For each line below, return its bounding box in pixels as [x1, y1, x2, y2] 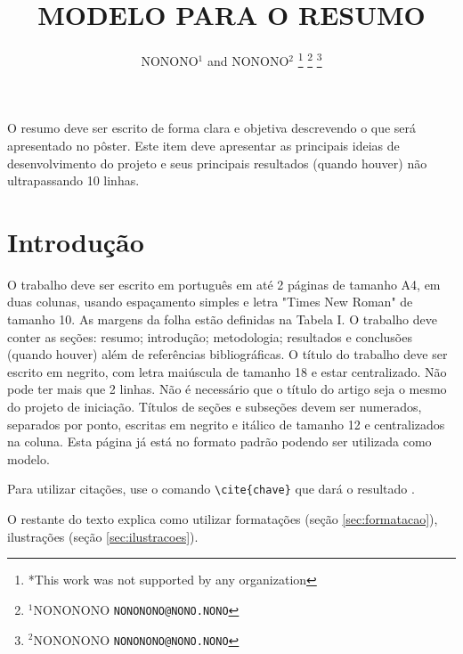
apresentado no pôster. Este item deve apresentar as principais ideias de [7, 135, 400, 154]
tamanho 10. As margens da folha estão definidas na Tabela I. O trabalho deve [7, 310, 437, 329]
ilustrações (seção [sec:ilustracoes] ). [7, 527, 199, 545]
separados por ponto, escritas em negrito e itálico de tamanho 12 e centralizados [7, 414, 445, 433]
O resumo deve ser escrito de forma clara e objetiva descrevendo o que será [7, 119, 417, 137]
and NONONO [207, 51, 289, 69]
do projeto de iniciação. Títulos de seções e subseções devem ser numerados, [7, 397, 422, 416]
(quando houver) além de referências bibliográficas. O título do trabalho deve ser [7, 345, 448, 364]
